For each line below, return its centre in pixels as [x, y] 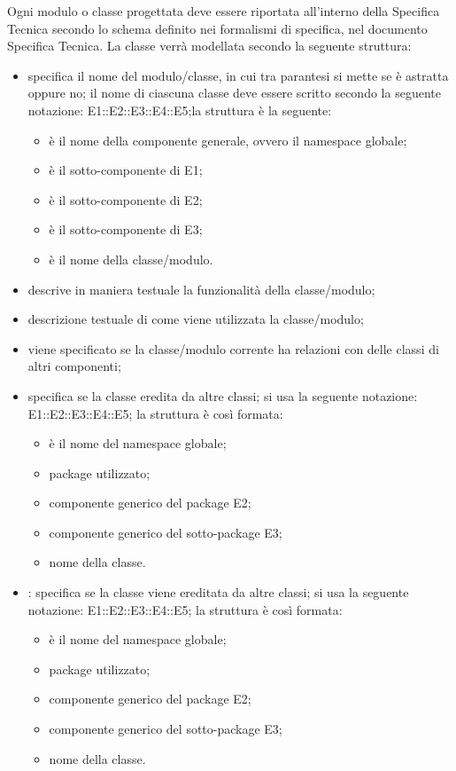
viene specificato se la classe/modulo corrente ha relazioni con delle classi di [233, 348]
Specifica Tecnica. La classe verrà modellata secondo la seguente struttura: [209, 46]
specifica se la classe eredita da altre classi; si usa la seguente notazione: [223, 395]
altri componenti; [74, 366]
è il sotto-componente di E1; [126, 170]
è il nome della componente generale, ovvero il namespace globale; [228, 140]
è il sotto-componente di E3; [126, 229]
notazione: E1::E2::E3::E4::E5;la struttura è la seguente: [180, 110]
